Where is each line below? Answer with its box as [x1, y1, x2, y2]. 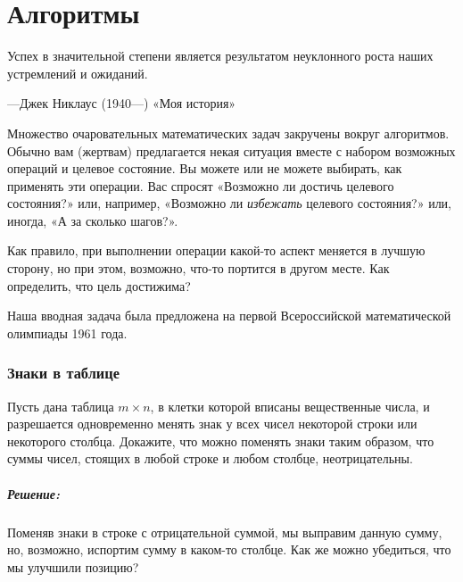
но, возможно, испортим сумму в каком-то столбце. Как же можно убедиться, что [7, 540, 451, 559]
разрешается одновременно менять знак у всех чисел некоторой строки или [7, 414, 418, 433]
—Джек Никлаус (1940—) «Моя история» [7, 94, 236, 112]
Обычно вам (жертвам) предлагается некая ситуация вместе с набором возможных [7, 141, 456, 160]
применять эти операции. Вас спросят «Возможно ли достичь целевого [7, 176, 394, 195]
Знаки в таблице [7, 362, 120, 384]
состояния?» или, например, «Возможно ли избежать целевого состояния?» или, [7, 194, 452, 212]
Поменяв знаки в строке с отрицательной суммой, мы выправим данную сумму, [7, 522, 442, 541]
